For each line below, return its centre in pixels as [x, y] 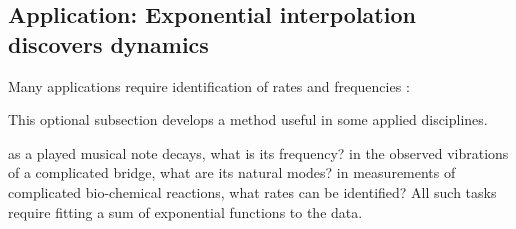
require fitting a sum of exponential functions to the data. [185, 211]
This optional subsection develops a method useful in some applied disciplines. [248, 119]
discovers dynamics [108, 43]
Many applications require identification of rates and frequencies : [209, 85]
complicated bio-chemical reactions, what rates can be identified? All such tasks [252, 191]
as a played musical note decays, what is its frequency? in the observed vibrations [258, 152]
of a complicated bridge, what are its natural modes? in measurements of [232, 172]
